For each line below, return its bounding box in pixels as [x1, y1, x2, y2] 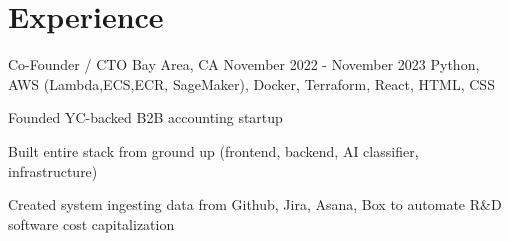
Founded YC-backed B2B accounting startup [8, 107, 283, 128]
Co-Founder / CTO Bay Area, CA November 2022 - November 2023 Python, [8, 54, 480, 75]
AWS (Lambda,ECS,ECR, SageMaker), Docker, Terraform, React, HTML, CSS [8, 73, 495, 94]
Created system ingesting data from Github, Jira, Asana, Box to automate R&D [8, 194, 502, 215]
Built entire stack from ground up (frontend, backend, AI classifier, [8, 140, 419, 161]
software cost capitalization [8, 213, 175, 234]
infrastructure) [8, 160, 98, 181]
